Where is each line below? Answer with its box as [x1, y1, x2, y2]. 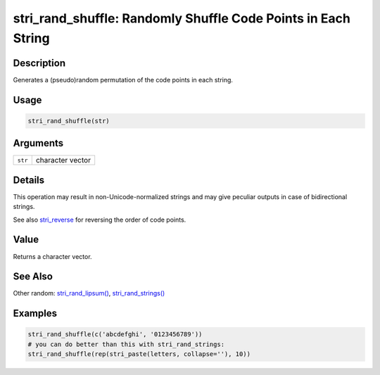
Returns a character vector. [13, 252, 92, 260]
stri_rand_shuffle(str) [27, 117, 110, 125]
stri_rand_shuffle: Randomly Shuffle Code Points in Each [13, 11, 351, 26]
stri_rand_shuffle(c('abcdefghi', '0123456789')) [27, 331, 203, 338]
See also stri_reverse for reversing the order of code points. [13, 215, 186, 224]
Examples [13, 307, 58, 319]
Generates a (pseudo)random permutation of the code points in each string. [13, 75, 234, 84]
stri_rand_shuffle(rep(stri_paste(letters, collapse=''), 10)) [27, 350, 251, 358]
